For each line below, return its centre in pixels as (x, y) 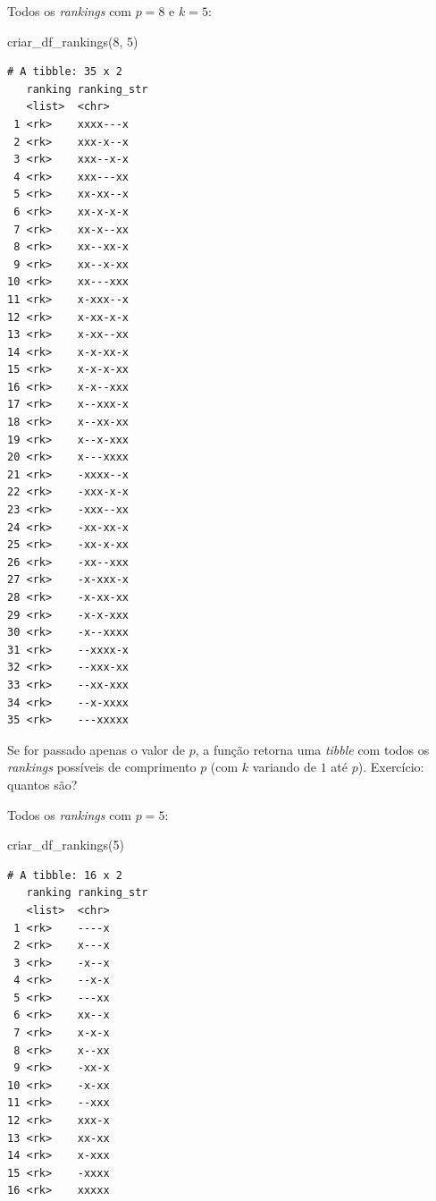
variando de (285, 767)
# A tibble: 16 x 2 (65, 875)
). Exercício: (391, 767)
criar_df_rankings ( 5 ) (66, 845)
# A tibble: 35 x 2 (65, 72)
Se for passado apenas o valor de (96, 749)
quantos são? (42, 784)
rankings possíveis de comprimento (102, 767)
